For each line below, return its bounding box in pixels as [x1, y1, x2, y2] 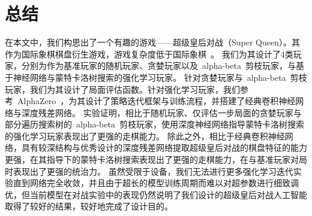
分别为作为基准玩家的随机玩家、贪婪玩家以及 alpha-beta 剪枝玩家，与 [21, 59, 296, 72]
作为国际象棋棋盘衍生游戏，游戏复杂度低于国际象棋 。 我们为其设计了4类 [5, 47, 293, 60]
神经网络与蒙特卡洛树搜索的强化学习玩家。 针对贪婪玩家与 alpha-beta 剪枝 [13, 71, 307, 83]
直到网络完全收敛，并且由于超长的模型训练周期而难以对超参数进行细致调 [13, 177, 299, 189]
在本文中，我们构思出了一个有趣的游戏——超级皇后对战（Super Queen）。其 [5, 36, 300, 48]
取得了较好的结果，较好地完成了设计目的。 [5, 200, 173, 212]
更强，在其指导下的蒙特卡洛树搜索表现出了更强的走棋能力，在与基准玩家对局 [5, 153, 307, 166]
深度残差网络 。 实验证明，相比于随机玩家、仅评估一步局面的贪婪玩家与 [21, 106, 302, 118]
